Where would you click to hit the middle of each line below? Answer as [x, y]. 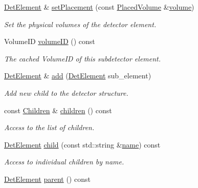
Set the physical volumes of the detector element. [80, 24]
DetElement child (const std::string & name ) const [82, 144]
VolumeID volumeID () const [50, 41]
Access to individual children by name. [64, 162]
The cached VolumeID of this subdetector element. [83, 58]
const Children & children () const [58, 110]
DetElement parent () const [47, 179]
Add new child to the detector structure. [66, 92]
